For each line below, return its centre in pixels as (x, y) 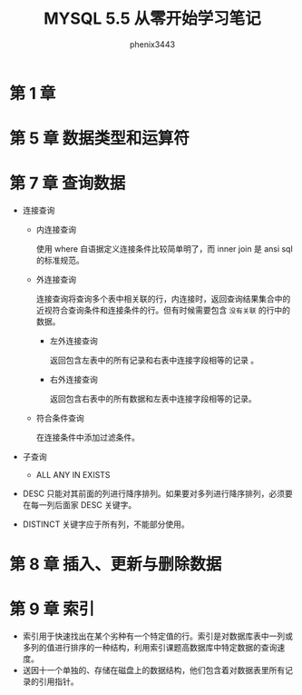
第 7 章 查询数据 (68, 184)
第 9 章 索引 (52, 609)
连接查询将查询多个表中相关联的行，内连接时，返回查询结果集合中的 (163, 299)
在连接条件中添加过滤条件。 (88, 438)
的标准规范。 (60, 261)
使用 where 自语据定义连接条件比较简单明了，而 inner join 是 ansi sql (164, 249)
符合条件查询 (60, 418)
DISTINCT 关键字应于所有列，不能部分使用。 (106, 524)
